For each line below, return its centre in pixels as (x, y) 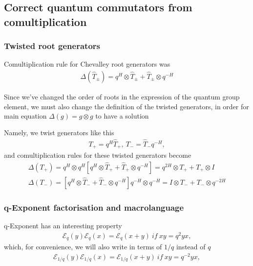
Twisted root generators (52, 46)
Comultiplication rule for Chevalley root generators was (87, 64)
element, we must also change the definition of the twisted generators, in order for (126, 106)
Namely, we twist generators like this (59, 132)
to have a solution (122, 116)
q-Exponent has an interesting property (63, 225)
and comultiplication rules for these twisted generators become (98, 155)
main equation (25, 116)
